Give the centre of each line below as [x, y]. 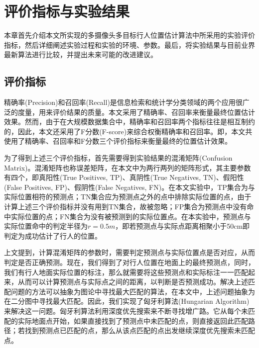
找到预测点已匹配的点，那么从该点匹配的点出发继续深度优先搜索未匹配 [140, 330]
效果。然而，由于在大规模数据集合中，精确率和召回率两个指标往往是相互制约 [129, 122]
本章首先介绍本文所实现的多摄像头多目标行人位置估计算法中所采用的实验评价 [129, 35]
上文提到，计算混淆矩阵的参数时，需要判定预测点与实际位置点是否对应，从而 [129, 252]
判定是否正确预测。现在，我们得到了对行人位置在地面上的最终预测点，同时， [129, 262]
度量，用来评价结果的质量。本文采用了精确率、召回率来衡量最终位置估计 [136, 112]
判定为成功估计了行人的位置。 [53, 235]
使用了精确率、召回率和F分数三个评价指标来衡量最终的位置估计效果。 [118, 141]
